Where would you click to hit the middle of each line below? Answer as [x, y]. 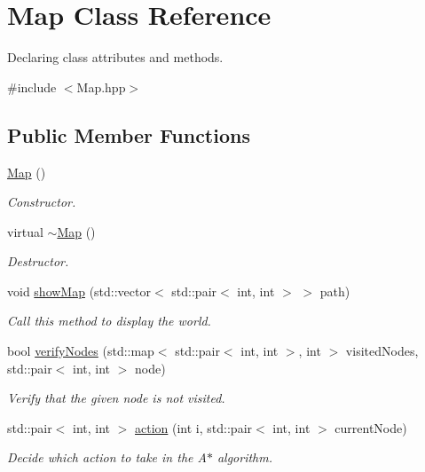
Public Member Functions [129, 134]
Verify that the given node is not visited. [116, 398]
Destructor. [38, 261]
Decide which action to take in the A [107, 457]
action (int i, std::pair [194, 427]
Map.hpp [101, 87]
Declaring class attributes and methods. [115, 57]
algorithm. [245, 457]
